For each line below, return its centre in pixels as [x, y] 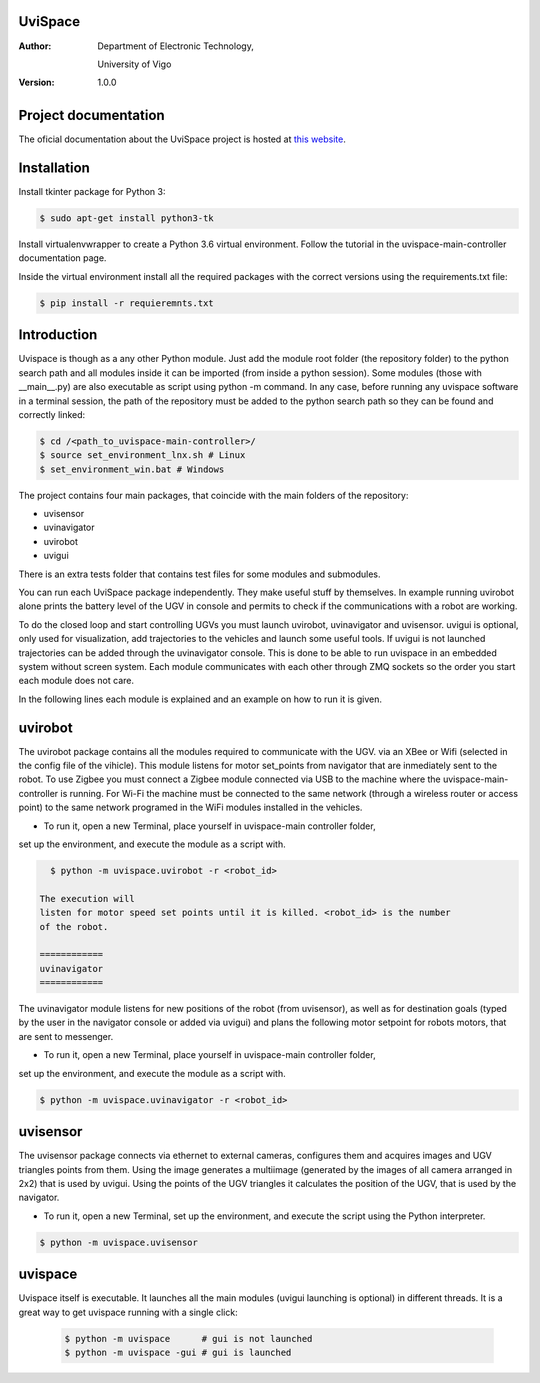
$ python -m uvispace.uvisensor [119, 1242]
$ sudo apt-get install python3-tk [126, 218]
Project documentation [91, 115]
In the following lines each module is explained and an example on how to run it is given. [200, 699]
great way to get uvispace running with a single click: [128, 1312]
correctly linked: [52, 414]
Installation [54, 168]
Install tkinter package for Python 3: [92, 192]
